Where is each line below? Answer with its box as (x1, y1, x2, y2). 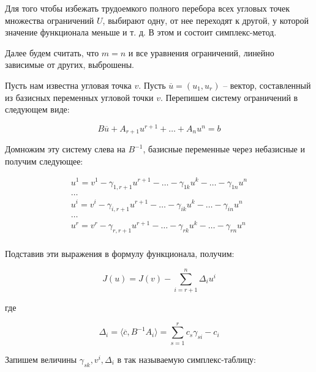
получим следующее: (5, 154, 83, 167)
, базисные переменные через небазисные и (143, 143, 305, 155)
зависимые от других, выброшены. (5, 58, 134, 71)
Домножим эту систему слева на (5, 143, 126, 155)
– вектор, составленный (223, 78, 311, 91)
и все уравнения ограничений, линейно (128, 46, 274, 59)
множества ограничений (5, 13, 94, 26)
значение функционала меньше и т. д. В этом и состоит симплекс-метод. (5, 26, 277, 39)
